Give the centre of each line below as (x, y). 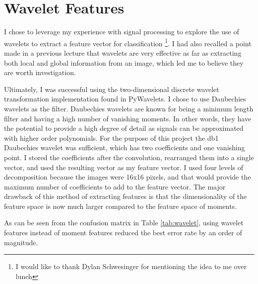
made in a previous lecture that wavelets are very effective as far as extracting (123, 52)
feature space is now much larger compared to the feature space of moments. (121, 206)
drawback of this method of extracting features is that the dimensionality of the (126, 196)
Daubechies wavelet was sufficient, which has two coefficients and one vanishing (125, 147)
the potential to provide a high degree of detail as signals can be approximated (124, 128)
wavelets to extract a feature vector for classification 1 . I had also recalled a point (128, 42)
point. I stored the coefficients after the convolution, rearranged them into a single (129, 157)
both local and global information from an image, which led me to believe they (124, 62)
